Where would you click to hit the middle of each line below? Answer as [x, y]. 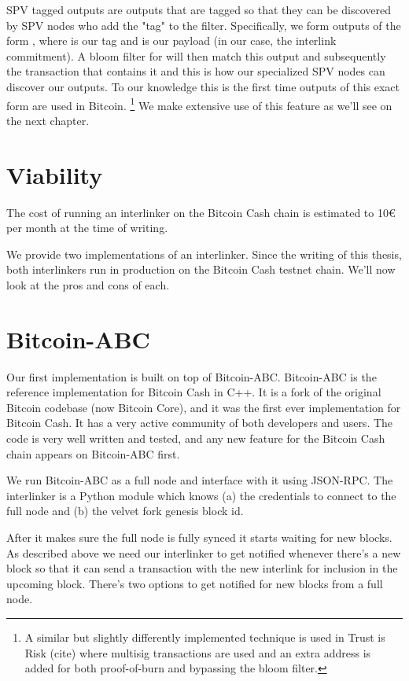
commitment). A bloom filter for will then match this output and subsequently [196, 55]
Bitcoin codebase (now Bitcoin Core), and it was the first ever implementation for [204, 407]
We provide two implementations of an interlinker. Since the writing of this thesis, [204, 254]
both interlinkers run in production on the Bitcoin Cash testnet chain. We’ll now [201, 269]
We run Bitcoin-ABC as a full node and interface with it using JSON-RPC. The [200, 480]
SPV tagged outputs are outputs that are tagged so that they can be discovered [199, 9]
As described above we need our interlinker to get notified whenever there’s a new [204, 552]
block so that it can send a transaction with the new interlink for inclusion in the [202, 568]
